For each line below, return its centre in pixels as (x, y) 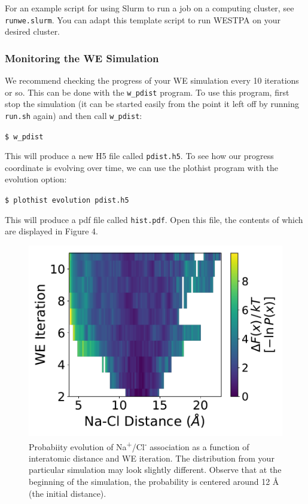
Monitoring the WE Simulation (82, 58)
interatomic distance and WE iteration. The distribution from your (152, 458)
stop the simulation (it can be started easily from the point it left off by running (152, 104)
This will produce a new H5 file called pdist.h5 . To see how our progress (139, 156)
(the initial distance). (68, 493)
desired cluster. (33, 31)
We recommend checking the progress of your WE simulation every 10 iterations (152, 80)
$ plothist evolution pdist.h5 (67, 201)
